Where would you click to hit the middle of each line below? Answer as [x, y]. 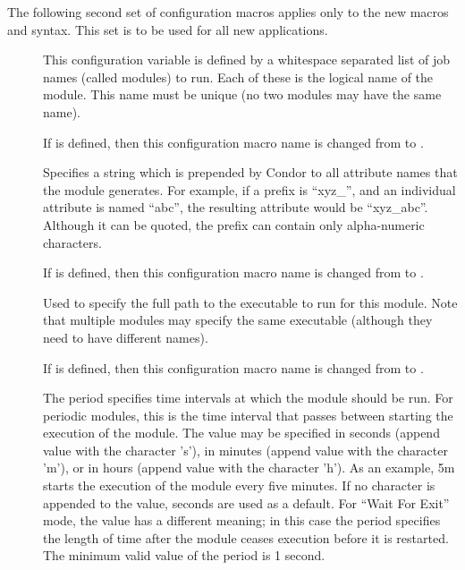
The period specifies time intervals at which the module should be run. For [248, 398]
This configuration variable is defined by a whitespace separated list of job [247, 60]
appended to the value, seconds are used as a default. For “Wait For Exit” [246, 502]
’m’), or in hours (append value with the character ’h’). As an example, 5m [249, 468]
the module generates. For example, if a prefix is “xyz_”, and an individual [249, 189]
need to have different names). [126, 337]
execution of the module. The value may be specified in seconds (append [241, 433]
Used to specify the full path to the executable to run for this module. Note [250, 302]
